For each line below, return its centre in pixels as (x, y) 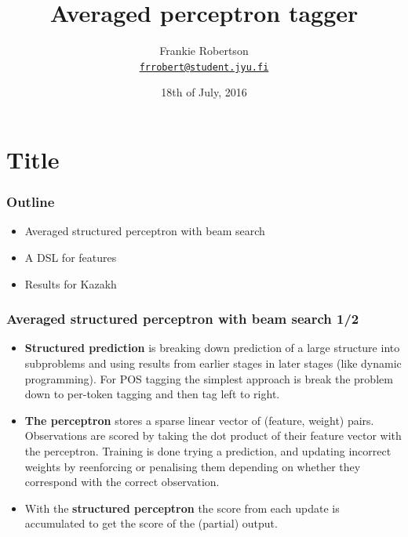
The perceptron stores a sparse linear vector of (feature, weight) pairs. (199, 420)
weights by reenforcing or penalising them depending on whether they (193, 466)
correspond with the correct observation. (122, 482)
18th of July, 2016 (204, 92)
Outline (31, 202)
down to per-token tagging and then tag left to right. (152, 394)
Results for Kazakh (71, 283)
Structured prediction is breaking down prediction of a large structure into (212, 348)
